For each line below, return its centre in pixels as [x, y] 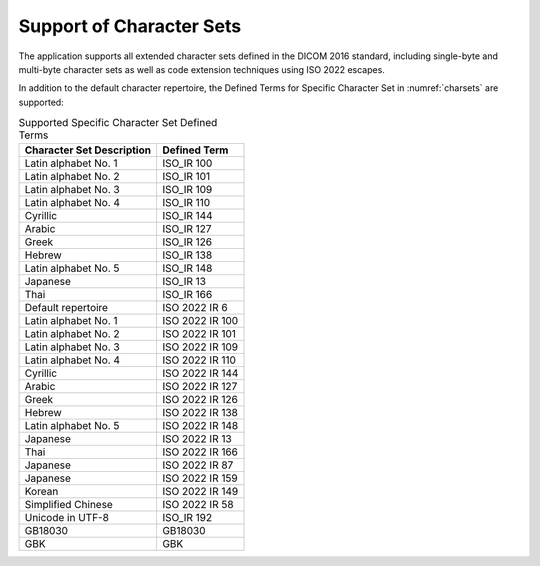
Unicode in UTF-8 [67, 518]
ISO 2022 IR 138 [200, 413]
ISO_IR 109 [187, 190]
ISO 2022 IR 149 [200, 492]
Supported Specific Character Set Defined [118, 123]
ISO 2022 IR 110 [199, 360]
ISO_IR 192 [187, 518]
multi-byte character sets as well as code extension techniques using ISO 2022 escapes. [201, 69]
